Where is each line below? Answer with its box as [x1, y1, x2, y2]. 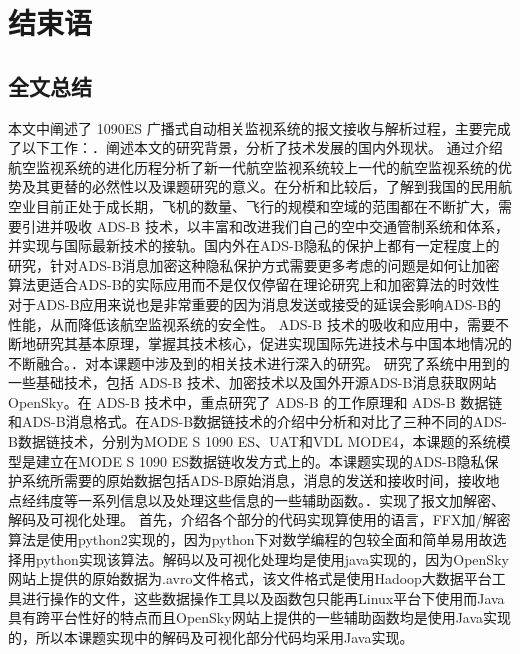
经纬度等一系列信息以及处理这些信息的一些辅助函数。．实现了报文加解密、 [21, 489, 505, 510]
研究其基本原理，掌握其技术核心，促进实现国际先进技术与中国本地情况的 [35, 333, 512, 354]
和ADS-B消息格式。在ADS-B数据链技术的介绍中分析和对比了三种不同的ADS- [8, 411, 507, 432]
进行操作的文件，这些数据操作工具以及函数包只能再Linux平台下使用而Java [21, 587, 505, 608]
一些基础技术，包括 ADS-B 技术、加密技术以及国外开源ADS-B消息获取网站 [8, 372, 497, 393]
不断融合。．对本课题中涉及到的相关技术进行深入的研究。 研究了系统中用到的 [8, 352, 510, 373]
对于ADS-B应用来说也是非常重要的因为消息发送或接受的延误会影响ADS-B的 [8, 293, 502, 314]
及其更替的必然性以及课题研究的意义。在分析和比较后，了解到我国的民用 [21, 176, 498, 197]
